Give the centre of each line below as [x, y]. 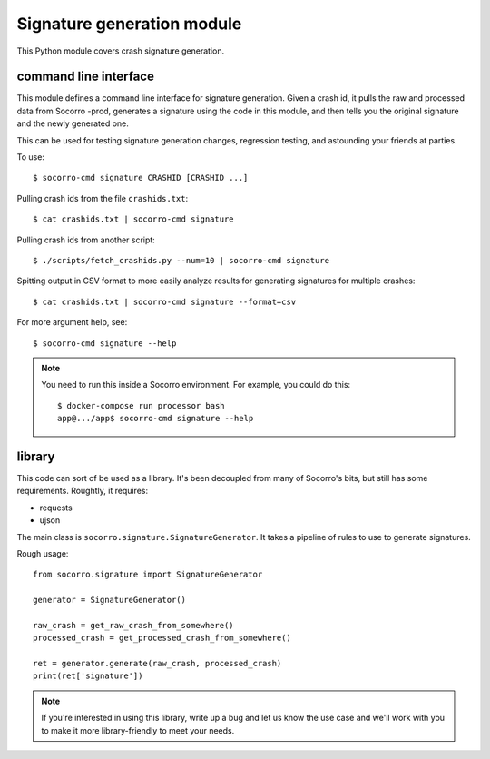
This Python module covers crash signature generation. [121, 51]
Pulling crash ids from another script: [86, 240]
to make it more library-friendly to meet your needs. [138, 730]
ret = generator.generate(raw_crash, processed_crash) [157, 664]
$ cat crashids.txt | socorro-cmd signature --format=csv [165, 301]
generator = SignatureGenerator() [109, 600]
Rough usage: [43, 553]
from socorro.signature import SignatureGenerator [148, 575]
